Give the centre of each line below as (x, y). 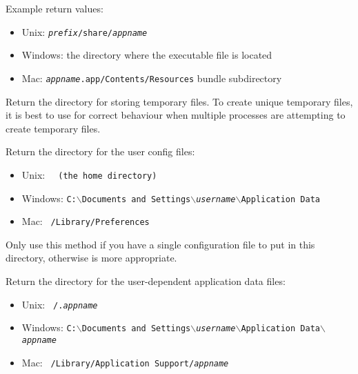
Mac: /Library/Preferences (86, 221)
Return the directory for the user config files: (100, 151)
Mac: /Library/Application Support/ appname (125, 362)
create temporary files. (53, 128)
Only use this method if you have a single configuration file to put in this (160, 244)
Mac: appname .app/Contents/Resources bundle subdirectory (152, 78)
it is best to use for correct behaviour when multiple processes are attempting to (176, 115)
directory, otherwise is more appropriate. (91, 258)
